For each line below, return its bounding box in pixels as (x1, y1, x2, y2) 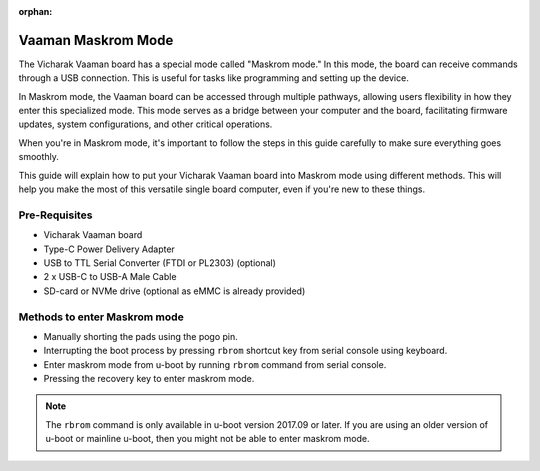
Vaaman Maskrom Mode (18, 31, 174, 49)
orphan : (18, 6, 53, 17)
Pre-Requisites (18, 208, 93, 222)
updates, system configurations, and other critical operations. (18, 118, 273, 130)
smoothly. (18, 151, 60, 163)
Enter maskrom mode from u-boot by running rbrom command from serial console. (43, 358, 387, 370)
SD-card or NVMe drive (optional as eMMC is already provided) (43, 285, 306, 297)
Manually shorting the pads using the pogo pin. (43, 330, 239, 342)
